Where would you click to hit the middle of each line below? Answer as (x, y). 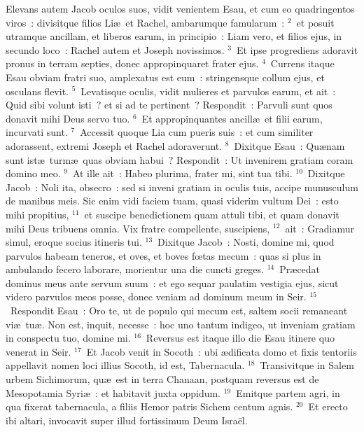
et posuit (315, 22)
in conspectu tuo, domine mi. (68, 338)
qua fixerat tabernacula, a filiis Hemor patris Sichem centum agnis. (149, 406)
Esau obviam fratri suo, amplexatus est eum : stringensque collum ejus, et (165, 77)
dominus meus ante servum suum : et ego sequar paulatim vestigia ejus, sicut (172, 283)
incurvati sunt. (37, 132)
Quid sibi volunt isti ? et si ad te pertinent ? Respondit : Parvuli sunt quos (169, 105)
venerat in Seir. (38, 351)
